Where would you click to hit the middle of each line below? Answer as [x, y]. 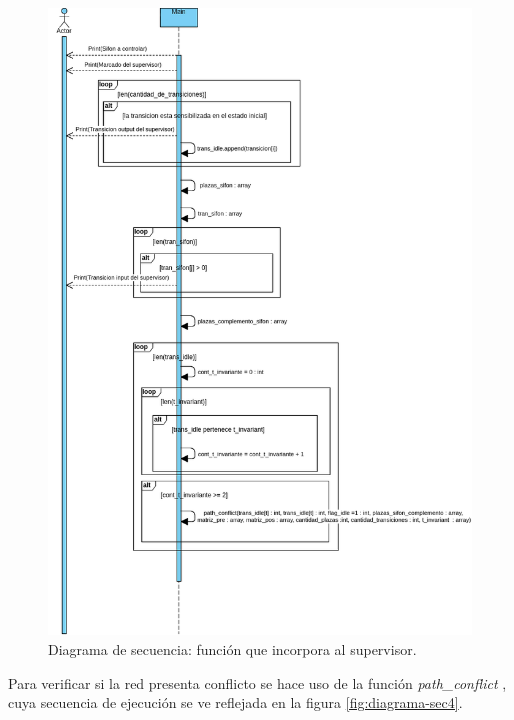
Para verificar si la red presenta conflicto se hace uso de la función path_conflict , [257, 682]
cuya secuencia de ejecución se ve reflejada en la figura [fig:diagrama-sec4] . [235, 702]
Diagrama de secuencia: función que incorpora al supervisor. [232, 649]
